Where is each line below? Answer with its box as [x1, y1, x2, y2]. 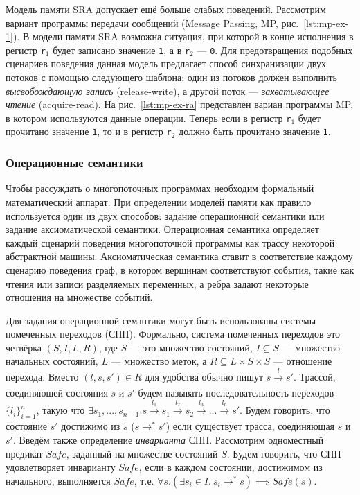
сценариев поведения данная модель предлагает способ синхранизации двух [6, 56, 326, 71]
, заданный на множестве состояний [66, 446, 218, 460]
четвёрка [6, 340, 42, 354]
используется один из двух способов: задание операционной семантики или [6, 208, 325, 223]
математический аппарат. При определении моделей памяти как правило [6, 194, 312, 209]
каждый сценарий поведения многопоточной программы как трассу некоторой [6, 235, 335, 250]
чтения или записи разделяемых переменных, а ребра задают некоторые [6, 276, 309, 290]
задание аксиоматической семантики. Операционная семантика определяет [6, 222, 319, 236]
